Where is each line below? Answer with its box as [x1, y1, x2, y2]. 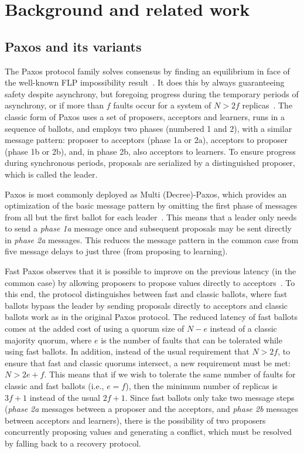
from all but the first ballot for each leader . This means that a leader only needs [5, 210, 297, 223]
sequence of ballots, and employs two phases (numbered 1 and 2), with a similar [5, 122, 292, 134]
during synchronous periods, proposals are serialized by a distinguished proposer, [5, 156, 295, 169]
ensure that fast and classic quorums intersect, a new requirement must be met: [5, 356, 291, 369]
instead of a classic [210, 322, 277, 335]
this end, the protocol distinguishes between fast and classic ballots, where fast [5, 288, 288, 300]
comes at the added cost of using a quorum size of [5, 322, 185, 335]
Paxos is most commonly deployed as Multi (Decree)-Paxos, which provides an [5, 188, 287, 200]
